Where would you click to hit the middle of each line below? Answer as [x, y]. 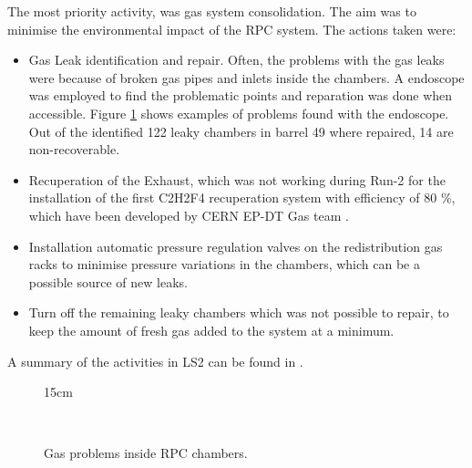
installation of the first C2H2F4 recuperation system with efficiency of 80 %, [242, 198]
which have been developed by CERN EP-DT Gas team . [189, 215]
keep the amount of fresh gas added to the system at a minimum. [211, 330]
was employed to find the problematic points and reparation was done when [241, 95]
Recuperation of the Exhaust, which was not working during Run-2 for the [237, 179]
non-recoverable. [74, 149]
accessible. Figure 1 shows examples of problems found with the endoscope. [239, 113]
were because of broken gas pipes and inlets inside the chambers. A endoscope [246, 77]
